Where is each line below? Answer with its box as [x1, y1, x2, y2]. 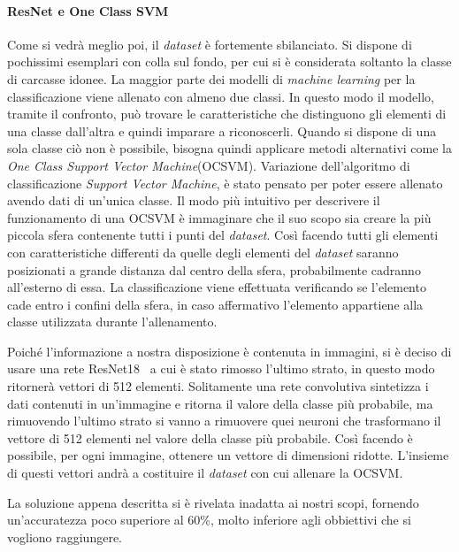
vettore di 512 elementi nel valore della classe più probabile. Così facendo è [7, 428, 413, 447]
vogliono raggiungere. [7, 527, 122, 546]
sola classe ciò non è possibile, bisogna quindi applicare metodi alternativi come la [7, 139, 452, 157]
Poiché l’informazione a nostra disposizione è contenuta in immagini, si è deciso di [7, 341, 452, 360]
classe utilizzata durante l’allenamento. [7, 312, 218, 331]
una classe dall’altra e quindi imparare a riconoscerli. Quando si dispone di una [7, 121, 437, 140]
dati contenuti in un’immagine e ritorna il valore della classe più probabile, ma [7, 394, 433, 412]
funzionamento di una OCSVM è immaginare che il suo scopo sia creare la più [7, 208, 432, 226]
